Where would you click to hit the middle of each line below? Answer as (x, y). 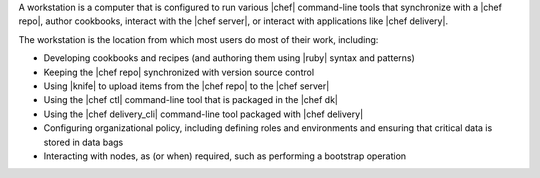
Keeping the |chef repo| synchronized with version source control (179, 72)
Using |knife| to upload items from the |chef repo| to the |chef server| (186, 86)
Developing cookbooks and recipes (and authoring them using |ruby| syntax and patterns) (229, 58)
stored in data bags (83, 142)
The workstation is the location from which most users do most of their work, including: (198, 39)
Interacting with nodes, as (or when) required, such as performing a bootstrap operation (225, 156)
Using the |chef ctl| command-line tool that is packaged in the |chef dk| (191, 100)
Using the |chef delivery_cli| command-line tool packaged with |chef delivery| (203, 114)
